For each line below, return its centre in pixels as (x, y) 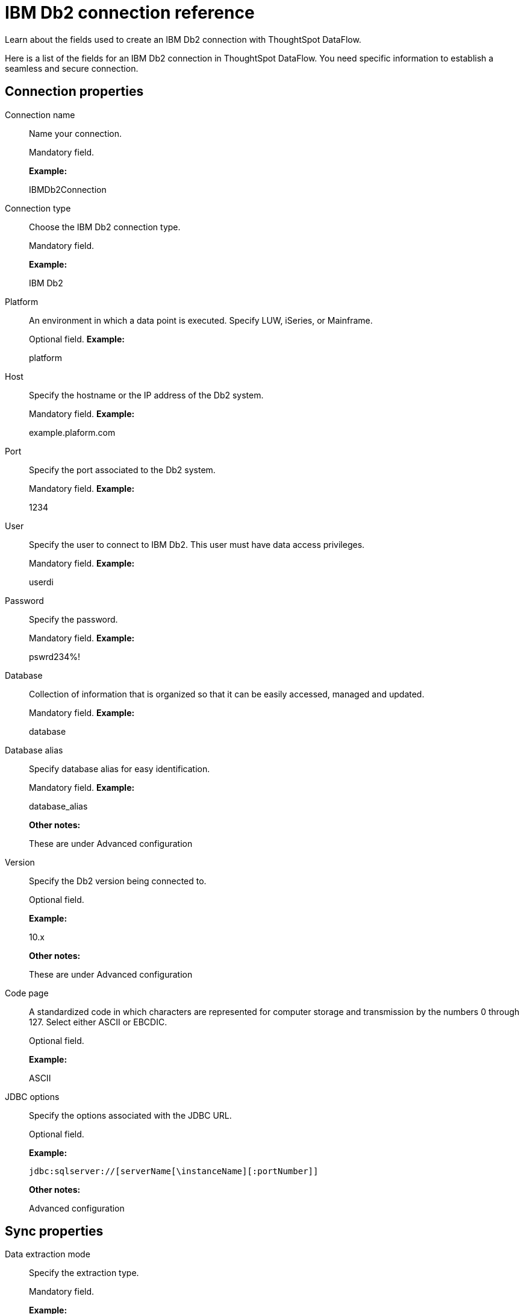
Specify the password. (73, 619)
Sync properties (54, 1231)
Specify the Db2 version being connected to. (118, 881)
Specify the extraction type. (84, 1273)
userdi (41, 582)
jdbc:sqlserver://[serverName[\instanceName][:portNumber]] (174, 1171)
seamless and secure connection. (72, 68)
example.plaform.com (72, 432)
